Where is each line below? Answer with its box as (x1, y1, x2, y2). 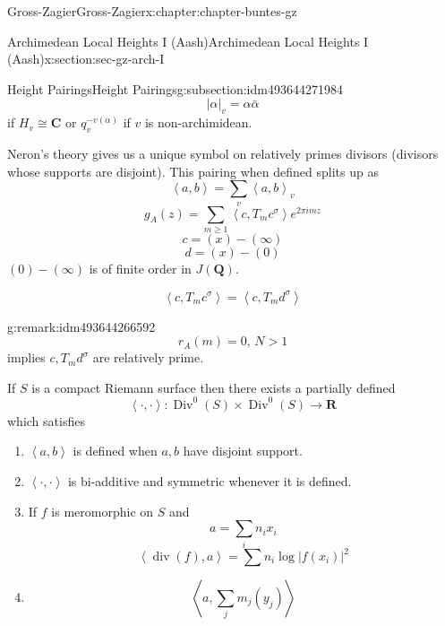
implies (7, 348, 46, 367)
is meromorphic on (51, 501, 154, 520)
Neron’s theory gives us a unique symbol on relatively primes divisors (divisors (7, 143, 439, 162)
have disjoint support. (183, 441, 303, 460)
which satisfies (7, 411, 85, 430)
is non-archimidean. (144, 113, 252, 132)
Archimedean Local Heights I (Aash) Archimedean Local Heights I (7, 31, 369, 50)
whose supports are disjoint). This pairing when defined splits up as (7, 161, 379, 180)
